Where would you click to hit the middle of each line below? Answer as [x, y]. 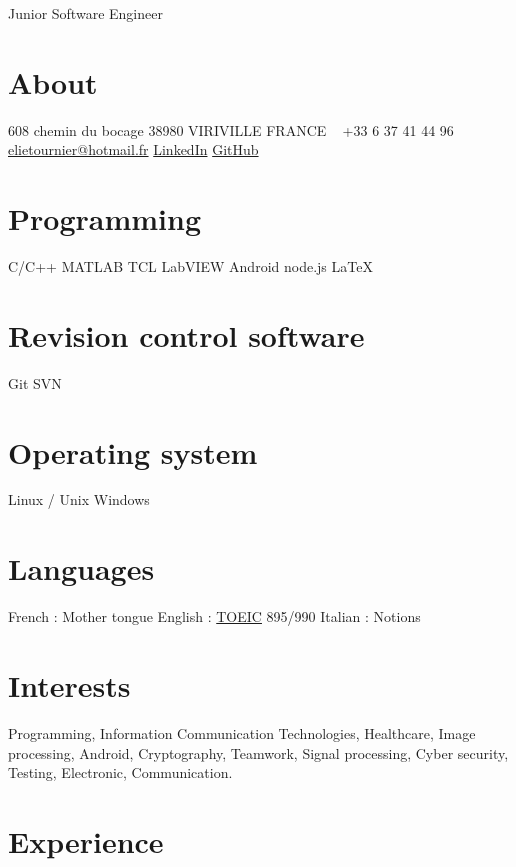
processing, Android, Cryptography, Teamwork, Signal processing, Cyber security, [258, 752]
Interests [69, 684]
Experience [86, 840]
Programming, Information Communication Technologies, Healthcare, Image [242, 732]
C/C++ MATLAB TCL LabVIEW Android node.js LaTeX [190, 266]
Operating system [133, 451]
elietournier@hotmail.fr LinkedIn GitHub [133, 149]
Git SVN [35, 382]
